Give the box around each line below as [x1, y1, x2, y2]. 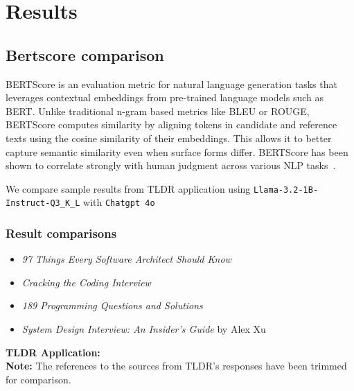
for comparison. [6, 372, 71, 386]
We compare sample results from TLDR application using [6, 181, 251, 195]
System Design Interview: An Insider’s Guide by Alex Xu [21, 322, 266, 336]
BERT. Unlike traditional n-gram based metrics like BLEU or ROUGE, [6, 103, 310, 118]
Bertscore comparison [6, 44, 164, 65]
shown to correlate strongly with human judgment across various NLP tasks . [6, 158, 336, 173]
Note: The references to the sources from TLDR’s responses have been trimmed [6, 358, 347, 373]
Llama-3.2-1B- [254, 184, 319, 195]
